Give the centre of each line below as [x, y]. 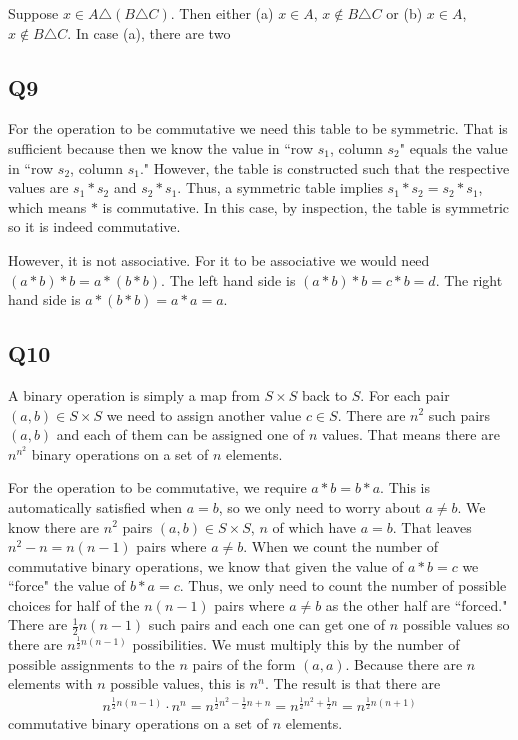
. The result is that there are [352, 683]
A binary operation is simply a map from [134, 394]
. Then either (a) [222, 13]
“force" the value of [67, 585]
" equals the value [453, 147]
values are [38, 187]
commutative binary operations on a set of [138, 723]
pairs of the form [244, 663]
